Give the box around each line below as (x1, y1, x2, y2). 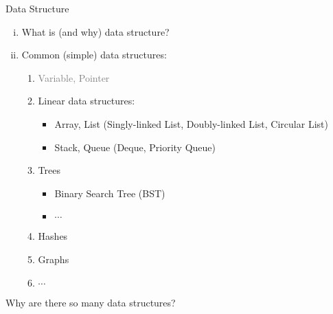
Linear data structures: (38, 93, 135, 108)
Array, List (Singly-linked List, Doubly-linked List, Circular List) (54, 116, 328, 131)
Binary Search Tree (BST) (54, 186, 165, 200)
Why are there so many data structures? (5, 295, 176, 309)
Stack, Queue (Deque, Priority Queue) (54, 139, 216, 154)
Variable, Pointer (38, 70, 110, 85)
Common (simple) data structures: (21, 47, 167, 62)
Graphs (38, 251, 69, 266)
